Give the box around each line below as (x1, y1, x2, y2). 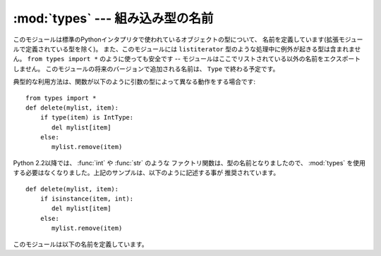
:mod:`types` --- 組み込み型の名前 (13, 11, 214, 26)
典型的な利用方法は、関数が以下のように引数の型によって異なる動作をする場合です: (13, 77, 255, 86)
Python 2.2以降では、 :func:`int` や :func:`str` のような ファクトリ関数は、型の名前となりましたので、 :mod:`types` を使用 (13, 158, 366, 167)
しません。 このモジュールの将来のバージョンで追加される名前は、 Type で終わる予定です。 (13, 64, 279, 73)
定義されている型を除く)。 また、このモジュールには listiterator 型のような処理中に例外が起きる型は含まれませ (25, 44, 361, 53)
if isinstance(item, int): (40, 195, 134, 203)
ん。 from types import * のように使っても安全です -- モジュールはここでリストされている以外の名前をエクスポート (13, 55, 361, 63)
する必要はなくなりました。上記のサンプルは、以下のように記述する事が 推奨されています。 (13, 169, 280, 177)
